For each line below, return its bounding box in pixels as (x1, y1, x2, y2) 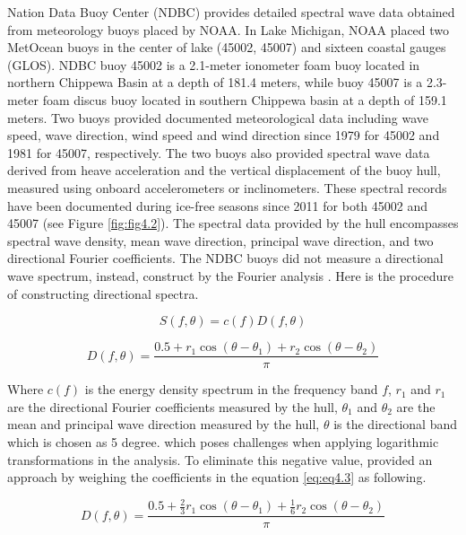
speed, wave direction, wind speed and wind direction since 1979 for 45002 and (7, 126, 440, 145)
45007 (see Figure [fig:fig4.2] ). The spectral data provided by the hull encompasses (7, 214, 459, 232)
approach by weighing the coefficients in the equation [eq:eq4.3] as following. (7, 468, 427, 487)
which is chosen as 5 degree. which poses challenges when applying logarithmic (7, 432, 439, 451)
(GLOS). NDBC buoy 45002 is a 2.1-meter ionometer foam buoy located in (7, 55, 420, 74)
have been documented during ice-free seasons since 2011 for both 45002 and (7, 196, 428, 215)
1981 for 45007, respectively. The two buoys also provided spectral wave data (7, 143, 430, 162)
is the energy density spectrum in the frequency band (84, 380, 378, 399)
